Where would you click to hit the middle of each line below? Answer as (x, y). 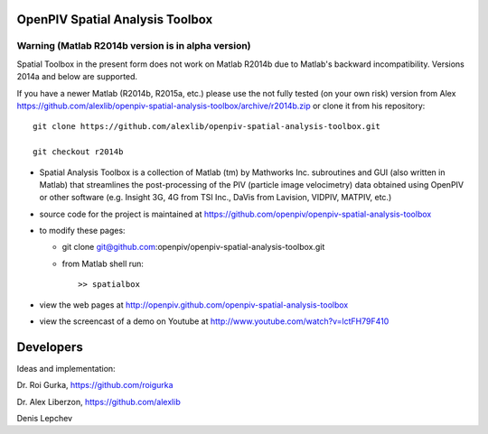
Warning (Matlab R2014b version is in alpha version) (134, 46)
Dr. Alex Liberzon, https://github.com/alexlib (99, 402)
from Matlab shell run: (103, 263)
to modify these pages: (82, 231)
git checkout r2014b (78, 152)
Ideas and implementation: (66, 368)
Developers (50, 347)
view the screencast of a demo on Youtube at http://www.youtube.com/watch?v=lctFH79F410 (214, 321)
